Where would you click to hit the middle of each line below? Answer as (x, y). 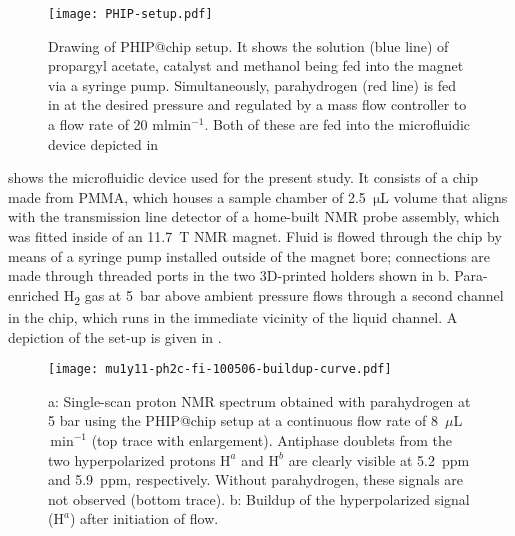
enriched (33, 294)
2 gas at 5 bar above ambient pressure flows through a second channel (289, 296)
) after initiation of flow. (144, 518)
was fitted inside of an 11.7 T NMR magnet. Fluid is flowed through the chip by (255, 236)
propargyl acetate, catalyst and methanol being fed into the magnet (256, 65)
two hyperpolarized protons (132, 459)
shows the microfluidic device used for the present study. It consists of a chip (243, 177)
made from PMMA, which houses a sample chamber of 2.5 (187, 196)
